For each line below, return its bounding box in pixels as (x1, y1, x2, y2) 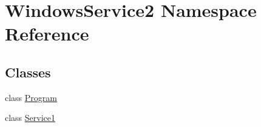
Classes (5, 62, 51, 81)
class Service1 (5, 111, 56, 124)
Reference (5, 21, 89, 46)
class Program (5, 91, 57, 103)
